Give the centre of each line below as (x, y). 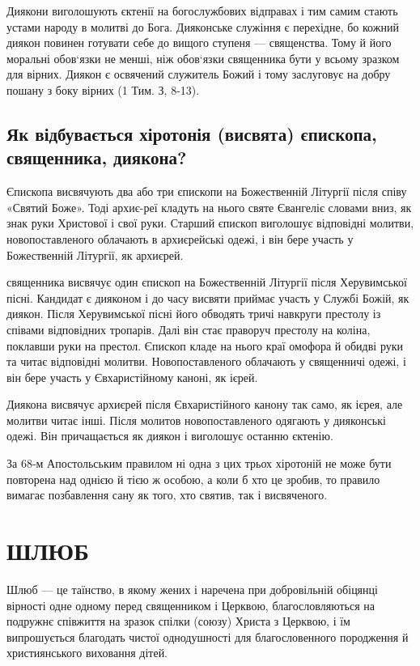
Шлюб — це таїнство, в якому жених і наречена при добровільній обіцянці (192, 589)
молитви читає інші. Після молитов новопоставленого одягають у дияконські (196, 420)
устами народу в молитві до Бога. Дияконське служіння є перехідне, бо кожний (203, 26)
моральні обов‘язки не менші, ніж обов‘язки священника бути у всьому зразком (203, 58)
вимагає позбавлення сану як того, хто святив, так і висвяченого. (167, 495)
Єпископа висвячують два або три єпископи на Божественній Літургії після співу (207, 191)
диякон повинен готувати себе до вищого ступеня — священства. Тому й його (199, 42)
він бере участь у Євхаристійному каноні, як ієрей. (132, 377)
